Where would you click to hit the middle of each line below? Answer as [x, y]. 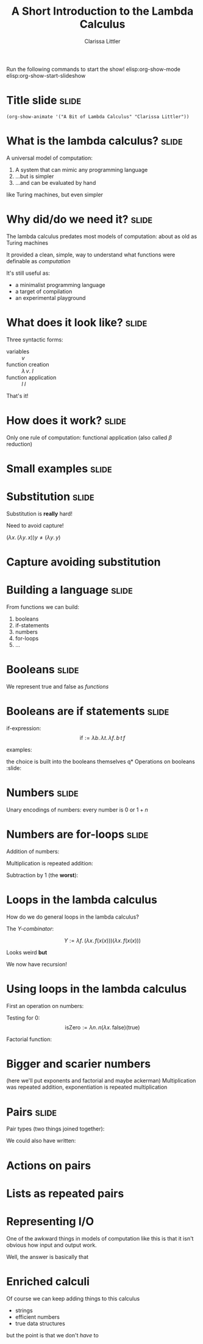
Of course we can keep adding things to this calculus [73, 1298]
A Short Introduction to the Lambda [102, 11]
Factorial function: [29, 1039]
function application [31, 377]
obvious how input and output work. [52, 1245]
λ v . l [27, 371]
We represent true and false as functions [58, 686]
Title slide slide [44, 101]
